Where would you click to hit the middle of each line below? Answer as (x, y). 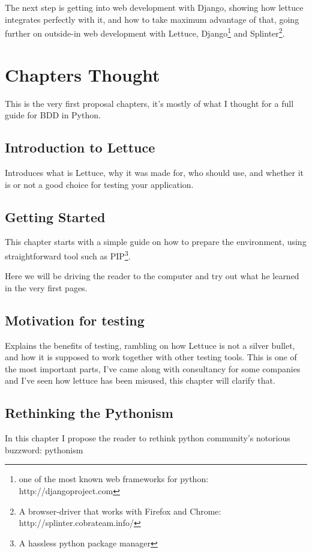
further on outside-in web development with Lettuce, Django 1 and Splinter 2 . (145, 32)
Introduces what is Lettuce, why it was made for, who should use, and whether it (154, 172)
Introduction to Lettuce (80, 147)
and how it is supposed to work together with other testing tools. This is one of (151, 357)
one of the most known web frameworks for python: (114, 479)
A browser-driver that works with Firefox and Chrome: (120, 511)
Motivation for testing (75, 320)
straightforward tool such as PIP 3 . (68, 255)
